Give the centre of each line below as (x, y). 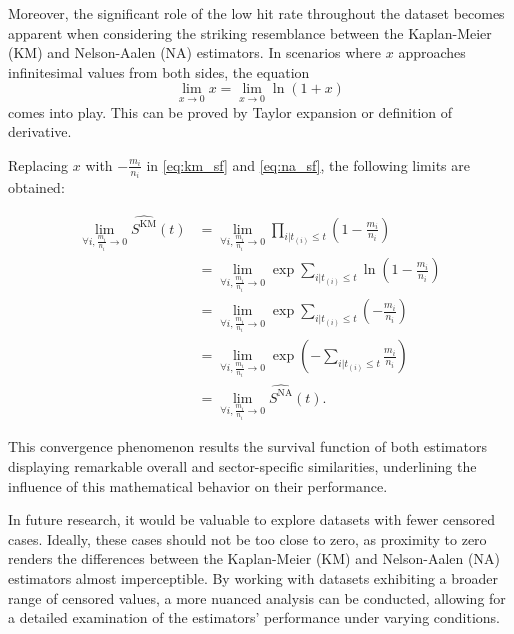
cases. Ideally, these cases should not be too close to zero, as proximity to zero (247, 538)
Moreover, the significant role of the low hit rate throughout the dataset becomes (256, 13)
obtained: (36, 187)
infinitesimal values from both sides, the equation (159, 71)
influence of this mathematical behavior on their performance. (198, 485)
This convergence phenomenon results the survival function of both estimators (247, 446)
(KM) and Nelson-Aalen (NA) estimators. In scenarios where (195, 52)
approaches (432, 52)
